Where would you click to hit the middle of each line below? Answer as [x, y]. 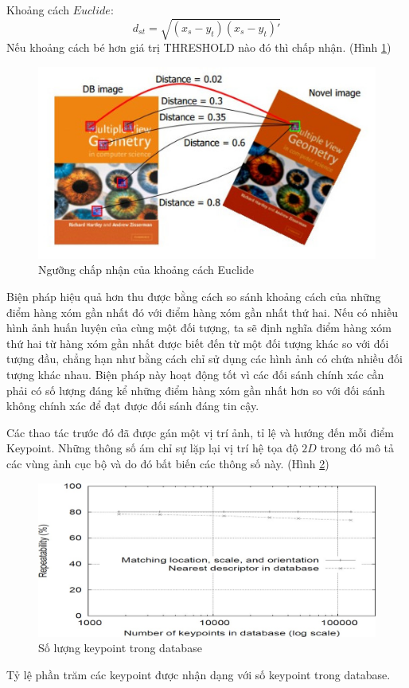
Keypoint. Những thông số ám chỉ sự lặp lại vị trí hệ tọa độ [152, 448]
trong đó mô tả [357, 448]
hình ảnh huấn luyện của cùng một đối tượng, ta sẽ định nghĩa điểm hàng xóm [199, 328]
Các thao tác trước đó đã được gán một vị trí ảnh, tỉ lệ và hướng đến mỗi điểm [200, 432]
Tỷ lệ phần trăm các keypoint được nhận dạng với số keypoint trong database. [199, 674]
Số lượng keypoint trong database [120, 648]
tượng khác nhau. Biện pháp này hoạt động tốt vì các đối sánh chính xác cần [195, 374]
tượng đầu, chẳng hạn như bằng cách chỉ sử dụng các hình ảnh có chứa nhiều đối [204, 359]
